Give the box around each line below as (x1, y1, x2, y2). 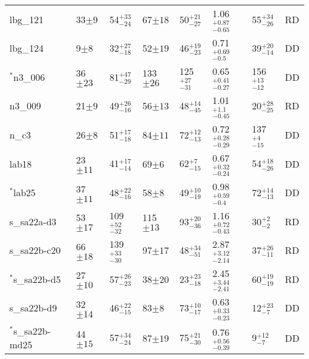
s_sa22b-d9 (10, 301, 57, 315)
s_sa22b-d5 (13, 272, 61, 286)
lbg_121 (10, 12, 44, 26)
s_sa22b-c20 (10, 243, 61, 257)
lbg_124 (10, 41, 44, 55)
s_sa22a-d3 (10, 214, 56, 228)
